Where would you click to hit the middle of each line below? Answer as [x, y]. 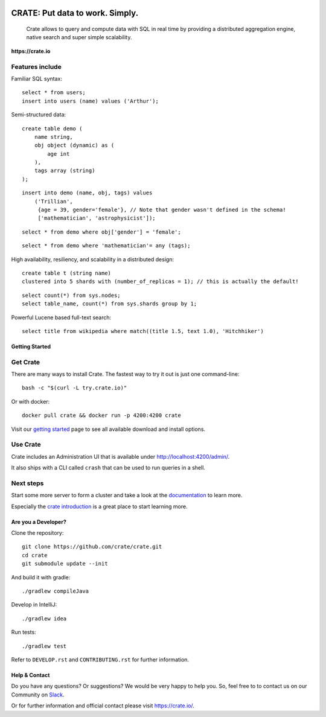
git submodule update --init [65, 564]
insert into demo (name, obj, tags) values [87, 193]
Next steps [27, 483]
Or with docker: [30, 401]
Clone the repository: [37, 533]
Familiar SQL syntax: [37, 78]
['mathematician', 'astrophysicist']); [97, 218]
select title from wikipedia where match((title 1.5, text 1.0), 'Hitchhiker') [143, 331]
